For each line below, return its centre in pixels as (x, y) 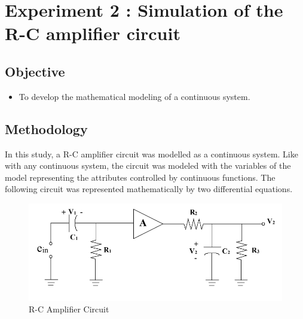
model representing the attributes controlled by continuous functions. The (140, 177)
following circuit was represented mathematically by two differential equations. (149, 189)
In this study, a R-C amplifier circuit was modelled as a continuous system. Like (151, 154)
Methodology (46, 128)
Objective (35, 71)
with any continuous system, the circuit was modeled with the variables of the (148, 165)
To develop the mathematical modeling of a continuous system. (134, 96)
